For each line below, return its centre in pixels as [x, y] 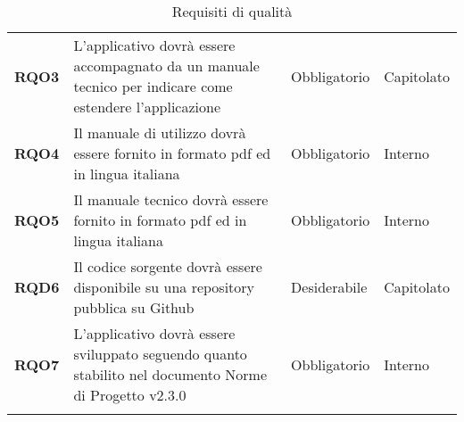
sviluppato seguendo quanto [160, 354]
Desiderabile [329, 287]
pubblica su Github [134, 307]
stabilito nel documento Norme [170, 374]
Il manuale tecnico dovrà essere [171, 199]
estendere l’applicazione [147, 107]
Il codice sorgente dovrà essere [168, 266]
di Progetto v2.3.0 [130, 395]
